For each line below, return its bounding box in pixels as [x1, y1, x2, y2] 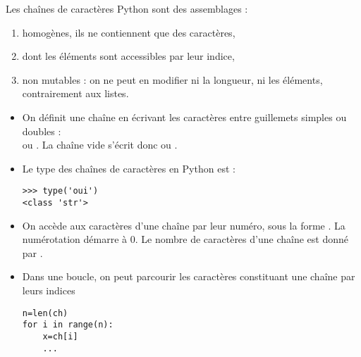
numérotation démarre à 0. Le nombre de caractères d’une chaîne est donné [22, 232, 348, 246]
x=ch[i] [42, 331, 78, 342]
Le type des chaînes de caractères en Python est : [22, 161, 235, 175]
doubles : [22, 123, 61, 138]
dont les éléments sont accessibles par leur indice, [22, 49, 235, 63]
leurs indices [22, 283, 75, 298]
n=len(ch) [22, 308, 68, 318]
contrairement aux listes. [22, 86, 129, 101]
